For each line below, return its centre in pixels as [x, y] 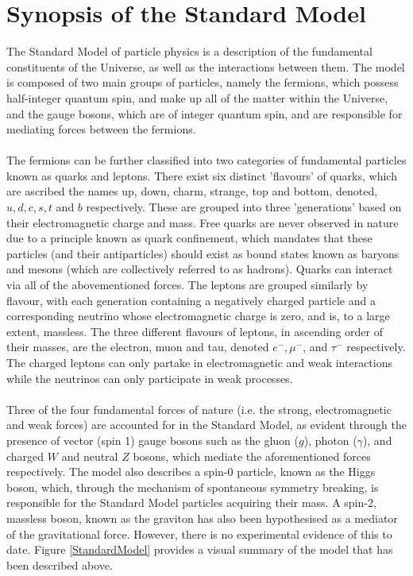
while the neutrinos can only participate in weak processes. [150, 378]
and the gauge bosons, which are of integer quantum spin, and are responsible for [205, 113]
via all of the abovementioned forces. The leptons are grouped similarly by [187, 285]
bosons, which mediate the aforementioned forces [252, 456]
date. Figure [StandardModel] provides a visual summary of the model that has [200, 549]
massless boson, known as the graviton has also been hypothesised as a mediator [202, 518]
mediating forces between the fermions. [101, 129]
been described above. [60, 564]
